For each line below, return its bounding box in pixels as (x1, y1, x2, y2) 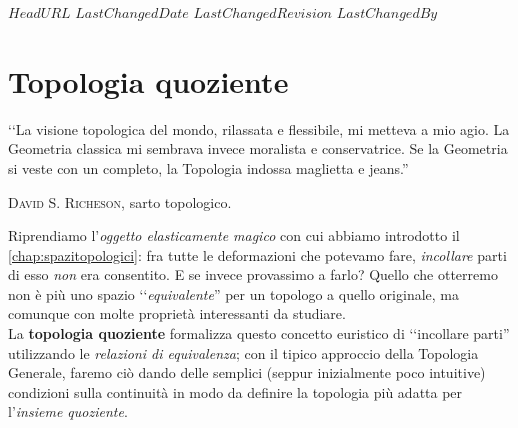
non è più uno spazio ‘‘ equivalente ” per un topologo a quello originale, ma (8, 283, 459, 304)
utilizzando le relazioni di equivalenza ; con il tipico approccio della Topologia (8, 342, 479, 363)
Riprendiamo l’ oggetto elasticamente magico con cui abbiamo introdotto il (8, 225, 460, 246)
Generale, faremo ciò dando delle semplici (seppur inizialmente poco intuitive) (8, 362, 486, 383)
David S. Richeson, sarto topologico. (8, 191, 232, 212)
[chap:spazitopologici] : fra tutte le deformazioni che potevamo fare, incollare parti (8, 244, 507, 265)
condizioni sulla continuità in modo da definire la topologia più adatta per (8, 381, 463, 402)
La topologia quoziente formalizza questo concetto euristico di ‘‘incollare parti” (8, 323, 510, 344)
